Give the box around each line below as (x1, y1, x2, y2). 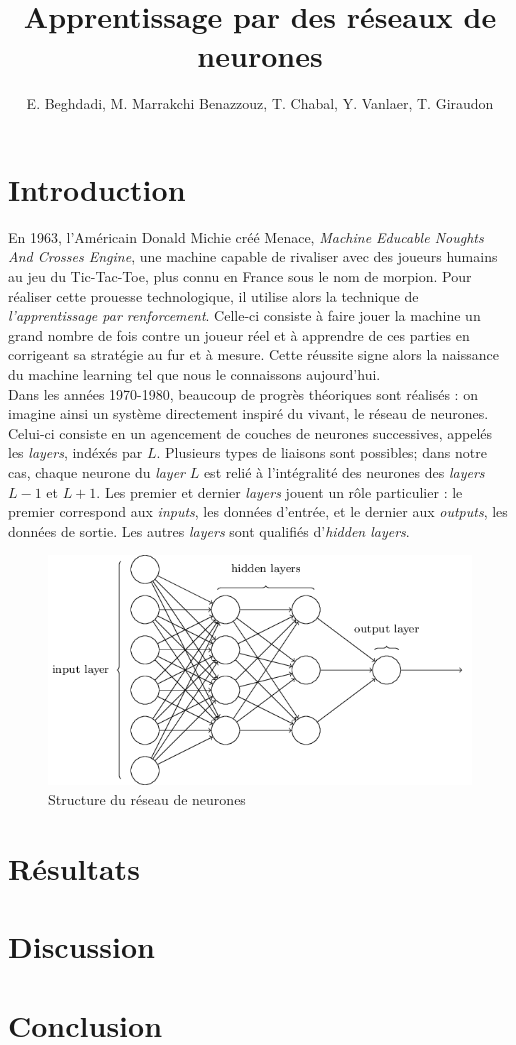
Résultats (8, 847, 140, 888)
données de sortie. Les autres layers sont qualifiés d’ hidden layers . (8, 520, 410, 541)
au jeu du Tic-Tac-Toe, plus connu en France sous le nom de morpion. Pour (8, 266, 472, 287)
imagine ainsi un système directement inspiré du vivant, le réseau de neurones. (8, 403, 489, 424)
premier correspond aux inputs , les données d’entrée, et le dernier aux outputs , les (8, 501, 508, 522)
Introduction (8, 168, 186, 209)
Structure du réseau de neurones (48, 789, 246, 810)
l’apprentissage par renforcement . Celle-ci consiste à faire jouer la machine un (8, 305, 481, 326)
